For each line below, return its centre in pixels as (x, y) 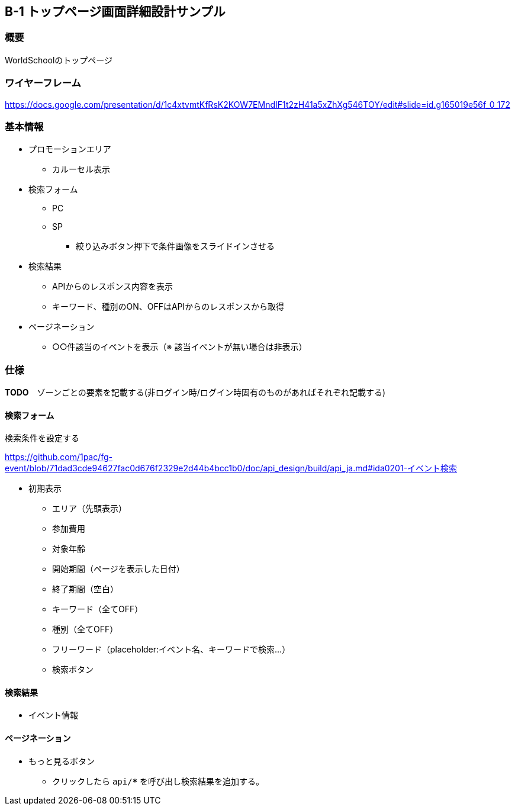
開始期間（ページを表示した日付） (118, 569)
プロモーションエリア (70, 149)
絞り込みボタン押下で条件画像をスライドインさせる (175, 246)
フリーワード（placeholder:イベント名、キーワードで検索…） (171, 650)
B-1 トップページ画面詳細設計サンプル (115, 12)
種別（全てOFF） (85, 629)
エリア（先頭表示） (89, 509)
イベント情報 (53, 715)
